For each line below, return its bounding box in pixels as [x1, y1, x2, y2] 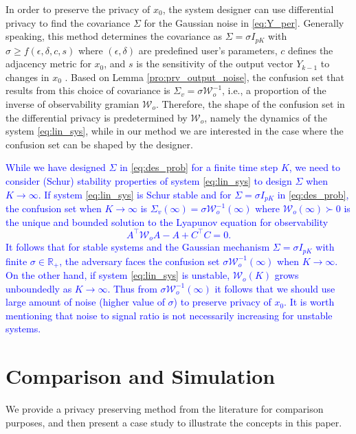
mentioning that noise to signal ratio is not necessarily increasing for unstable [5, 308, 333, 322]
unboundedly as [5, 281, 72, 295]
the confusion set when [5, 201, 102, 216]
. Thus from [107, 281, 157, 295]
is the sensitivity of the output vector [136, 56, 293, 71]
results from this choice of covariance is [5, 83, 170, 98]
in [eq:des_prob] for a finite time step [120, 160, 278, 174]
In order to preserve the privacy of [5, 2, 151, 16]
